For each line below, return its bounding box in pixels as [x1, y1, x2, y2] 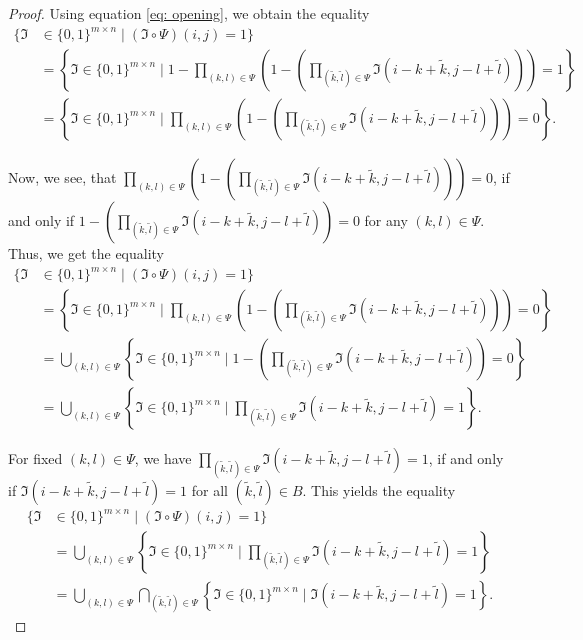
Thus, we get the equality [8, 243, 165, 264]
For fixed [8, 448, 63, 469]
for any [364, 210, 408, 231]
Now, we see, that [8, 167, 117, 188]
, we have [134, 448, 192, 469]
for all [191, 479, 228, 500]
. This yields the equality [302, 479, 456, 500]
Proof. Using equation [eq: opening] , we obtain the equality [8, 3, 370, 23]
